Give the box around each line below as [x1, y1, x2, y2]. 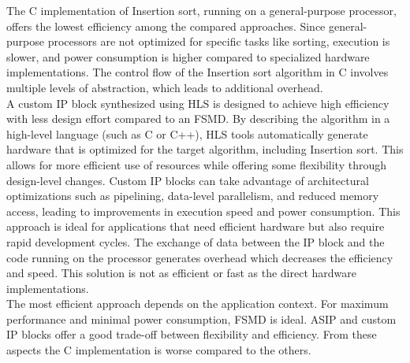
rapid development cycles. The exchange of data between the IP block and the [6, 233, 385, 250]
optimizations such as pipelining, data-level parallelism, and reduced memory [6, 187, 379, 204]
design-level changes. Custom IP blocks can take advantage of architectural [6, 172, 369, 188]
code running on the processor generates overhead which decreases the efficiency [6, 249, 393, 265]
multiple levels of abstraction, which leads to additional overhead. [6, 79, 323, 95]
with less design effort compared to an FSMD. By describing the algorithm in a [6, 110, 390, 127]
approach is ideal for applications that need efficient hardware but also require [6, 218, 385, 235]
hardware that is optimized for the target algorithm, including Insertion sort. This [6, 141, 404, 157]
